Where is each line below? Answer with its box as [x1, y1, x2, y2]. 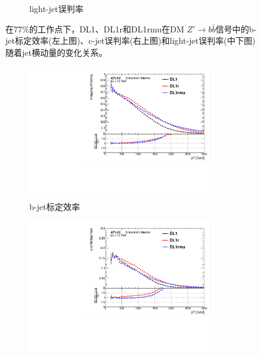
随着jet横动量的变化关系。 [5, 46, 107, 58]
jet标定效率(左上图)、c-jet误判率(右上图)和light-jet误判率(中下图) [5, 34, 256, 47]
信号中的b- [215, 22, 257, 35]
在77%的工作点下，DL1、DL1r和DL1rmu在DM [5, 22, 184, 35]
